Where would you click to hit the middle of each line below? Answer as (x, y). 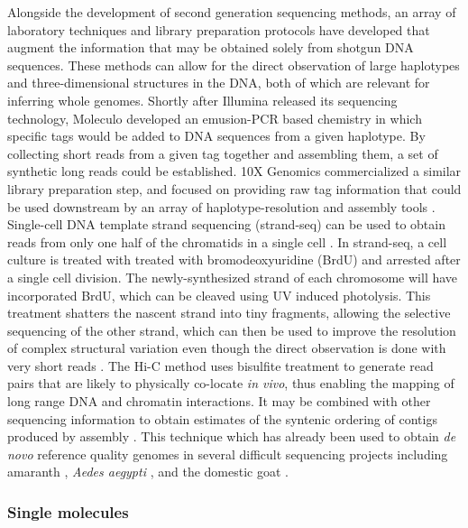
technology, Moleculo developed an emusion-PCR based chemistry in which (215, 118)
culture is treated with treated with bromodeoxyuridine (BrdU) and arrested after (234, 259)
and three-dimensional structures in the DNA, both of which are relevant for (219, 83)
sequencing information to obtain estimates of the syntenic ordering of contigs (222, 418)
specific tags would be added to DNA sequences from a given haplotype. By (216, 136)
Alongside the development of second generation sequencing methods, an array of (232, 12)
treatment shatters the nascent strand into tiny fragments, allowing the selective (229, 313)
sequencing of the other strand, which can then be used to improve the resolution (232, 330)
